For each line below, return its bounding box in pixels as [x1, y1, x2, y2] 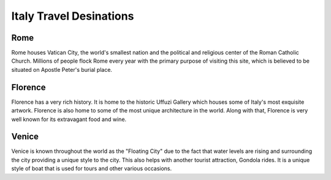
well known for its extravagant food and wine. [11, 115, 127, 123]
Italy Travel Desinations [11, 9, 134, 23]
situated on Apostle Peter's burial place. [11, 66, 113, 73]
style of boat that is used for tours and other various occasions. [11, 165, 172, 172]
